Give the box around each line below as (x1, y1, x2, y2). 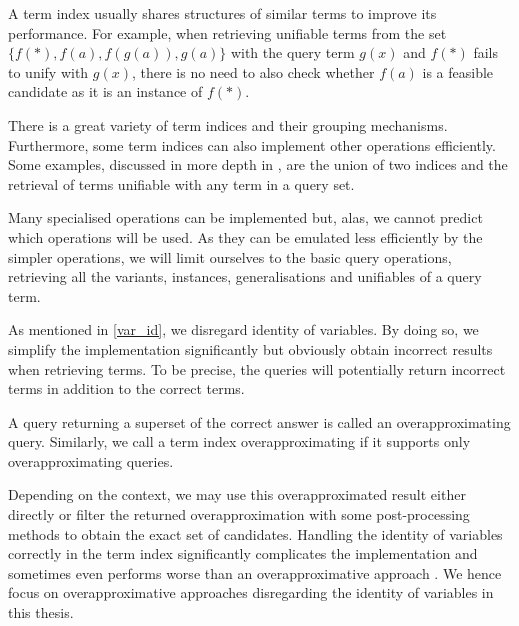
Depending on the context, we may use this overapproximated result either (8, 484, 466, 505)
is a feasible (422, 61, 494, 82)
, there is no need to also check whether (131, 61, 375, 82)
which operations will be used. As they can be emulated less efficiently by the (8, 226, 483, 247)
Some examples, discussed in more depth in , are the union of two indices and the (8, 154, 508, 175)
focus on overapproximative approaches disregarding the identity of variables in (8, 582, 494, 603)
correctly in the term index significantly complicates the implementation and (8, 543, 478, 564)
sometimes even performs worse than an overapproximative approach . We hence (8, 562, 502, 583)
